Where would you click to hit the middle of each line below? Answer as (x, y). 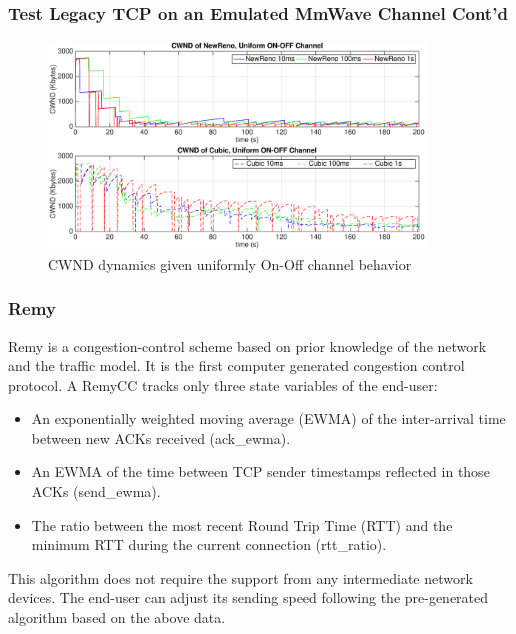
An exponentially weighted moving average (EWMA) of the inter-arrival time (268, 418)
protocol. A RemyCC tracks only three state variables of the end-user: (223, 384)
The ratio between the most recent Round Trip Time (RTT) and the (242, 524)
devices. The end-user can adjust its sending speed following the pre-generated (248, 597)
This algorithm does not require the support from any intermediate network (240, 577)
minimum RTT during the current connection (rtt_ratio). (209, 544)
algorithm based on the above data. (117, 617)
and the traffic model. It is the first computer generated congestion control (236, 365)
